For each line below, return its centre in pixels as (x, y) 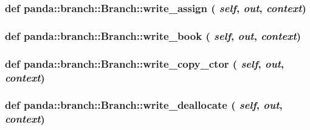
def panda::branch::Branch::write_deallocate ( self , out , (144, 105)
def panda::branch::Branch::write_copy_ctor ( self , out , (145, 63)
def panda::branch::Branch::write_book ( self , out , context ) (153, 35)
